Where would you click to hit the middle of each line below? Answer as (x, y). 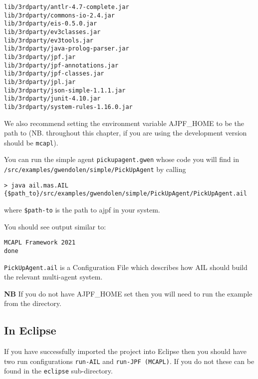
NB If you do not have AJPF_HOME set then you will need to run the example (128, 293)
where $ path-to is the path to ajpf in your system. (82, 209)
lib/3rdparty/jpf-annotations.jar (61, 65)
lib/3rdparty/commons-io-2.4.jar (59, 15)
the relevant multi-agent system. (53, 277)
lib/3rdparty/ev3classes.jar (52, 32)
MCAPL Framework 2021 (40, 243)
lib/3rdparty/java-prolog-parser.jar (67, 49)
